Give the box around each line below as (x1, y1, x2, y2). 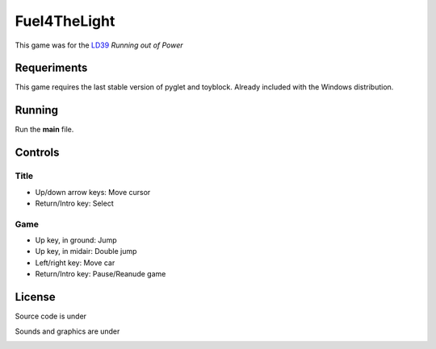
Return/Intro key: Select (35, 198, 114, 208)
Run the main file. (15, 125, 74, 135)
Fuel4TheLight (15, 12, 115, 30)
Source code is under (15, 311, 87, 322)
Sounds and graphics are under (15, 326, 120, 336)
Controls (15, 146, 60, 160)
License (15, 290, 56, 304)
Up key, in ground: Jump (35, 235, 117, 245)
